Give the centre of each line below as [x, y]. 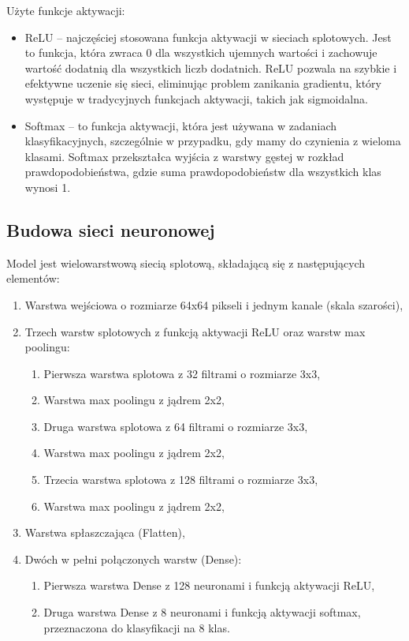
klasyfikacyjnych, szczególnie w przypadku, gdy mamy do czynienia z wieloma [213, 141]
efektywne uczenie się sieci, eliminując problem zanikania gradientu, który [203, 83]
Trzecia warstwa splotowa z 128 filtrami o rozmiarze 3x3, [181, 480]
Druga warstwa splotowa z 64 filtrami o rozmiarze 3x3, [176, 426]
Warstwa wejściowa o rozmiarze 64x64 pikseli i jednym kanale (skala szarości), [214, 304]
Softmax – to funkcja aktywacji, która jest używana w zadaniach [181, 125]
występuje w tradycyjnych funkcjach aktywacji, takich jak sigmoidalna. [196, 98]
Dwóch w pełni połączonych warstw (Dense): [133, 559]
